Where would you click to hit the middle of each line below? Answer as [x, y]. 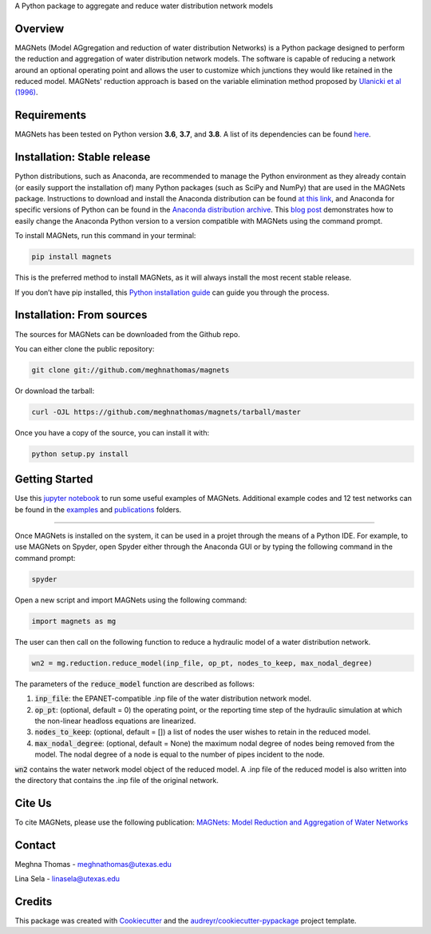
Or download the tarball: [55, 391]
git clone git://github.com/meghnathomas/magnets [130, 370]
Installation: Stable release [83, 157]
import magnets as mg [74, 621]
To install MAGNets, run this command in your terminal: [105, 236]
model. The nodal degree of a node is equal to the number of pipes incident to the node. [180, 754]
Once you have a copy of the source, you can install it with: [112, 432]
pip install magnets [71, 257]
